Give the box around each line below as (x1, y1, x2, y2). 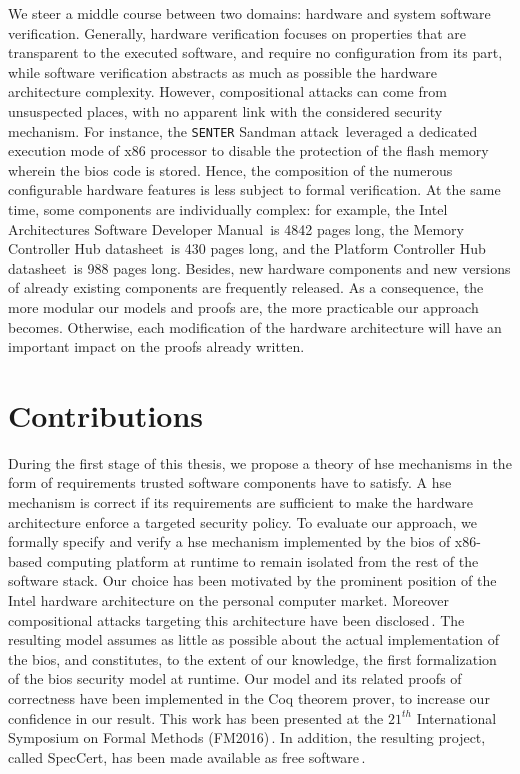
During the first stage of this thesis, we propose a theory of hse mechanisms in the (8, 452, 512, 473)
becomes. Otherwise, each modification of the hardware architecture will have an (8, 316, 502, 337)
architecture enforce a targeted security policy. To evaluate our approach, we (8, 511, 477, 532)
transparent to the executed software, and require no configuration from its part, (8, 42, 503, 63)
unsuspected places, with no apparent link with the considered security (8, 100, 443, 121)
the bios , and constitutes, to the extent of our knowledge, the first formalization (8, 648, 497, 669)
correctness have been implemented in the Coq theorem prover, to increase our (8, 688, 490, 708)
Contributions (8, 394, 204, 435)
